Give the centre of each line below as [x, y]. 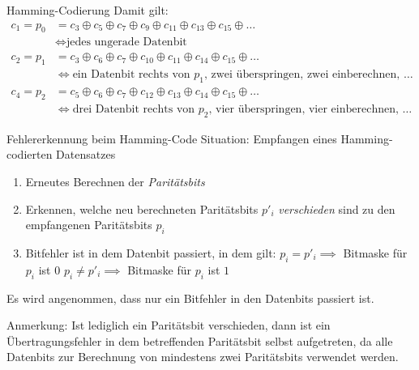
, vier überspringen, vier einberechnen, [304, 109]
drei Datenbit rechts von [134, 109]
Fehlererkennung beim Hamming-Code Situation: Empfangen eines [172, 138]
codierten [30, 154]
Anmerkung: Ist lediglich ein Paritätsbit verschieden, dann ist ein [169, 325]
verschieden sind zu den [337, 208]
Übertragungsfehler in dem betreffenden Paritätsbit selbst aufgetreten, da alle [200, 340]
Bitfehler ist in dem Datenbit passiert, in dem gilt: [151, 252]
